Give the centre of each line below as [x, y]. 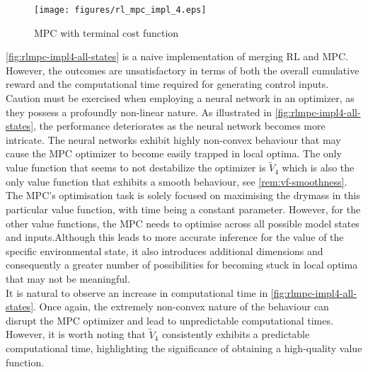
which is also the [318, 168]
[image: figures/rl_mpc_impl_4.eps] [120, 10]
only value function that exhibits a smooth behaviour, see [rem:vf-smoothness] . [177, 181]
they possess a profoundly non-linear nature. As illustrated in [139, 112]
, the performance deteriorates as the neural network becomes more [179, 126]
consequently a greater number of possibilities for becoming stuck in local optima [182, 265]
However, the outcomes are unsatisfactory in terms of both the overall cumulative [183, 70]
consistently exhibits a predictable [236, 334]
